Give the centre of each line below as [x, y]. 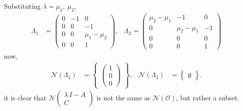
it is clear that [25, 97]
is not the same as [123, 97]
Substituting [22, 6]
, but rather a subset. [208, 97]
